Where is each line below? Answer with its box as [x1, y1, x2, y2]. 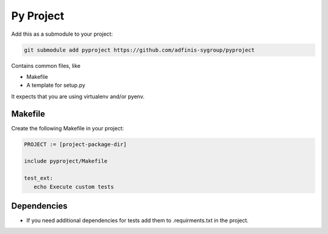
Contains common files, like [11, 62, 81, 69]
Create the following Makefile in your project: [11, 124, 125, 132]
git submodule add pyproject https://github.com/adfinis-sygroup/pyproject [24, 46, 255, 53]
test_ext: [24, 175, 53, 182]
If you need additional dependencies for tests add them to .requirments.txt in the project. [26, 217, 249, 224]
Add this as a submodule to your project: [11, 30, 113, 38]
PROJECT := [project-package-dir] [24, 141, 127, 148]
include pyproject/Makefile [24, 158, 108, 165]
